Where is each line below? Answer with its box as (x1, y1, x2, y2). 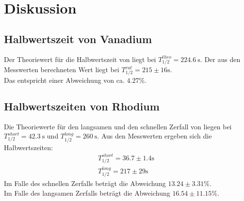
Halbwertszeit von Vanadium (4, 31, 152, 46)
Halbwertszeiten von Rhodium (4, 99, 160, 114)
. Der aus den (200, 54, 241, 64)
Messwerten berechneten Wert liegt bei (4, 64, 119, 75)
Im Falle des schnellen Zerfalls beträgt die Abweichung (4, 178, 166, 188)
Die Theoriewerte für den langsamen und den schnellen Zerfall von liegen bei (4, 121, 232, 131)
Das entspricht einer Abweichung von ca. (4, 75, 125, 85)
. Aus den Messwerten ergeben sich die (97, 131, 212, 141)
